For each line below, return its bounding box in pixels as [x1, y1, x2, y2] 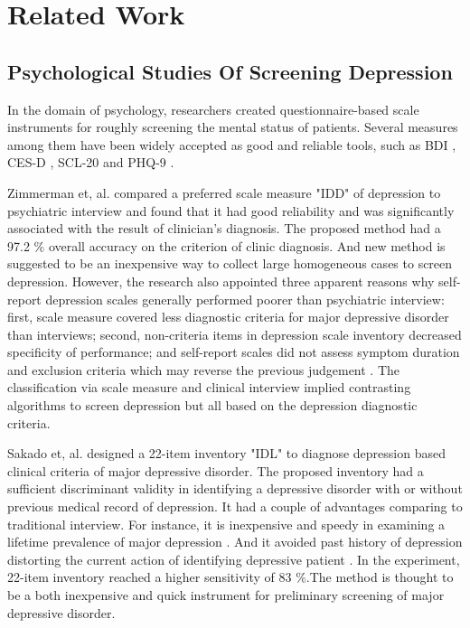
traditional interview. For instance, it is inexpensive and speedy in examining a [7, 514, 446, 533]
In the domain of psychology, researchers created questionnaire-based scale [7, 99, 419, 118]
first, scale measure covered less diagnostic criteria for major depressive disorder [7, 307, 449, 326]
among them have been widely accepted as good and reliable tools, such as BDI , [7, 135, 456, 154]
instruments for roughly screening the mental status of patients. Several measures [7, 117, 458, 136]
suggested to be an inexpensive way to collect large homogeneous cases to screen [7, 254, 453, 273]
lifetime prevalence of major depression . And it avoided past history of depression [7, 532, 463, 551]
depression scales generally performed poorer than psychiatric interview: [45, 289, 445, 308]
